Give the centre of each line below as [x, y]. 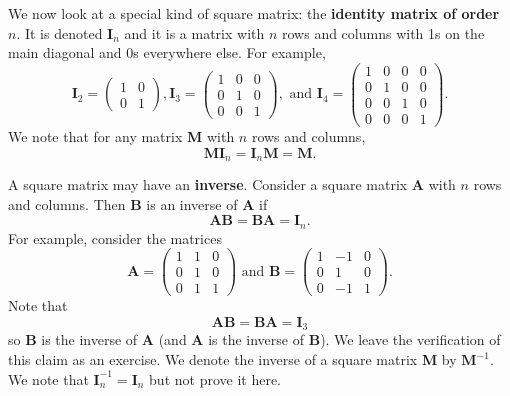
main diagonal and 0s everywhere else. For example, [167, 52]
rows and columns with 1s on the [383, 32]
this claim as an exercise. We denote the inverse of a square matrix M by [232, 359]
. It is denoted [59, 32]
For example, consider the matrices [115, 237]
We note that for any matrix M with [121, 135]
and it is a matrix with [194, 32]
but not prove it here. [215, 378]
